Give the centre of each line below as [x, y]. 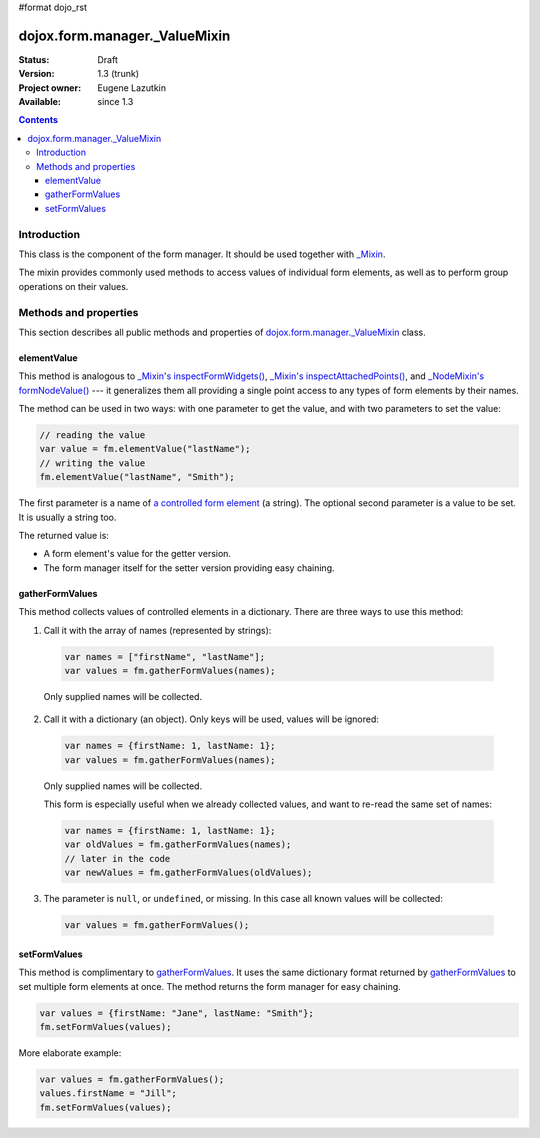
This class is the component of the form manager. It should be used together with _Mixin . [202, 254]
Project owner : [50, 87]
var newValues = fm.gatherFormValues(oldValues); [188, 873]
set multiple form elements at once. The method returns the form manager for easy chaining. [210, 986]
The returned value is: [64, 535]
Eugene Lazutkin [132, 87]
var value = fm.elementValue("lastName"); [145, 449]
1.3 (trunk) [118, 74]
